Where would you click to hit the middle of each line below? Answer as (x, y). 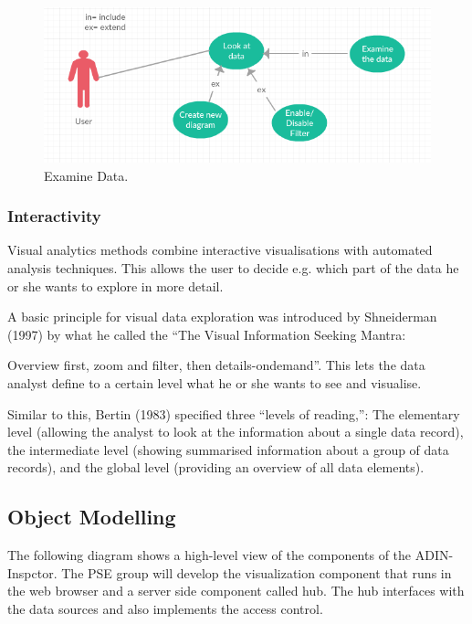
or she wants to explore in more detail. (115, 286)
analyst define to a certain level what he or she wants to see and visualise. (215, 382)
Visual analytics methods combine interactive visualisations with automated (220, 250)
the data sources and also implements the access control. (165, 608)
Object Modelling (92, 517)
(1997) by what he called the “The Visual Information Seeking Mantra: (207, 334)
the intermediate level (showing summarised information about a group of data (228, 449)
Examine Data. (86, 175)
